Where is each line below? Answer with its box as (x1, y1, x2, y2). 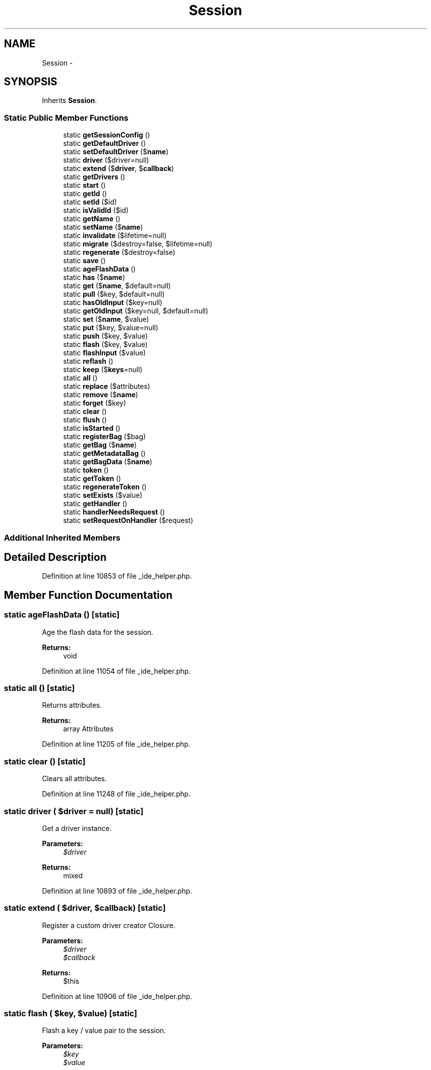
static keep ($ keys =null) (63, 365, 143, 374)
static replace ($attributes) (63, 382, 151, 391)
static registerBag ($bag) (63, 432, 146, 441)
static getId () (63, 189, 107, 198)
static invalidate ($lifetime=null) (63, 231, 167, 240)
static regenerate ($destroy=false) (63, 248, 176, 257)
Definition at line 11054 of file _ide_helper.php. (42, 666, 191, 675)
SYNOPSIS (4, 75, 58, 88)
